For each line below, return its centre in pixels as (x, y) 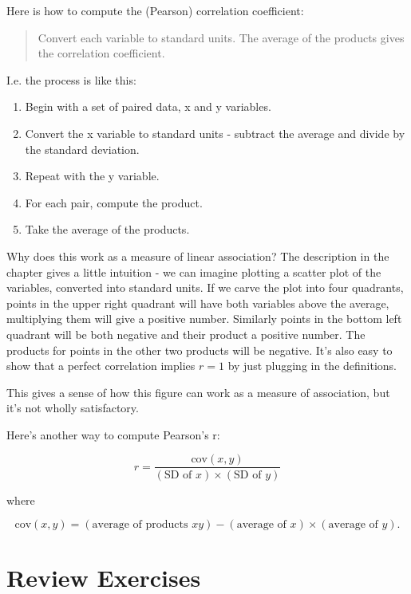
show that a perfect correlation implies (101, 366)
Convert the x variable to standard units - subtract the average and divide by (215, 133)
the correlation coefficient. (101, 53)
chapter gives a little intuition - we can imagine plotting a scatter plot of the (194, 271)
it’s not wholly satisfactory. (73, 408)
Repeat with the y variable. (92, 176)
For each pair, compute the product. (114, 202)
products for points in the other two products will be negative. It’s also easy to (200, 350)
